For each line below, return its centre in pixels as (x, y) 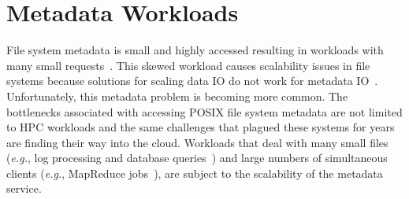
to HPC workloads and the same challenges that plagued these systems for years (201, 127)
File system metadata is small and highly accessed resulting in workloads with (195, 50)
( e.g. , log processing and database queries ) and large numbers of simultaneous (197, 158)
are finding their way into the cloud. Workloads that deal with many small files (197, 142)
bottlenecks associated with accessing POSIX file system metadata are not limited (204, 111)
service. (24, 188)
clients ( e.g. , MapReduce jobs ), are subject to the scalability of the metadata (195, 173)
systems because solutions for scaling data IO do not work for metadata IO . (192, 81)
